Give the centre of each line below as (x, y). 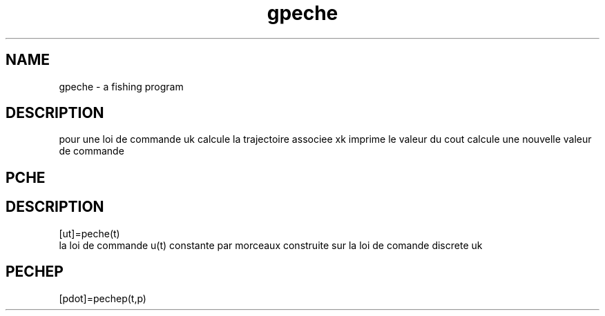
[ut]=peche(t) (89, 233)
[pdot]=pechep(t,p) (103, 298)
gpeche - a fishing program (121, 86)
